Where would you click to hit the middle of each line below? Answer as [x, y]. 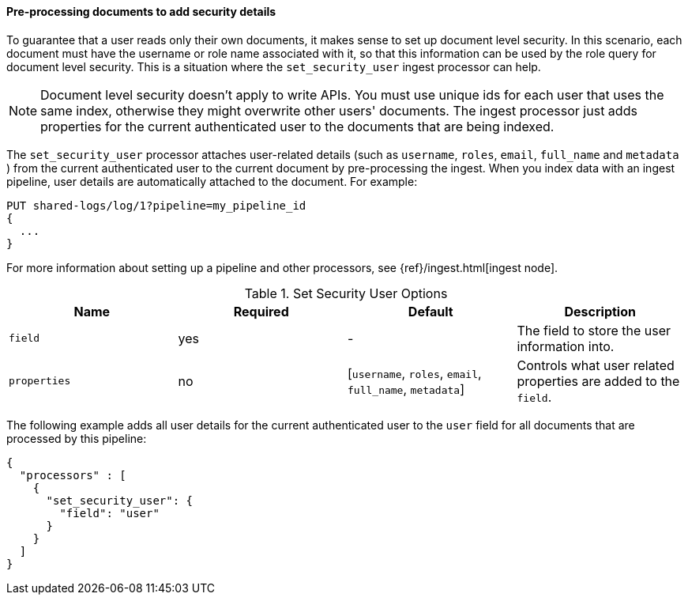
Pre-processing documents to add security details [141, 11]
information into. [566, 346]
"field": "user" [109, 513]
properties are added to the [598, 381]
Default [430, 311]
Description [600, 311]
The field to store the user [594, 330]
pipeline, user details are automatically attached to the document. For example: [212, 181]
